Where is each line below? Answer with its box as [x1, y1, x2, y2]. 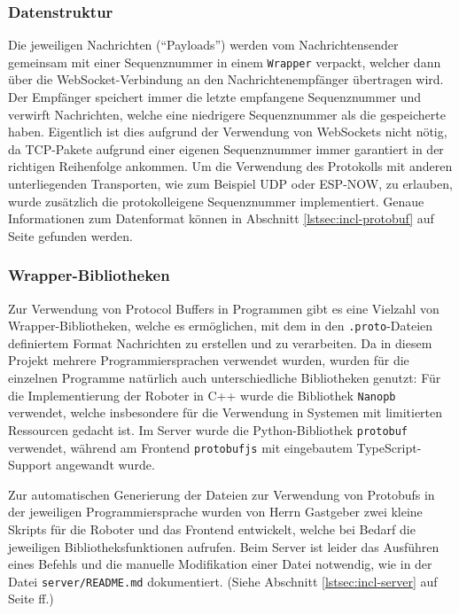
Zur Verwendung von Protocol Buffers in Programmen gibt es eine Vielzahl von [8, 299, 440, 317]
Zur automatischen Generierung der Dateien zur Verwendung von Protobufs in [8, 485, 435, 503]
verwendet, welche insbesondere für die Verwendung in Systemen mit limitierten [8, 403, 443, 422]
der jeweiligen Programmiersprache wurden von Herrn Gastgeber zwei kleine [8, 502, 423, 521]
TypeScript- [356, 438, 422, 456]
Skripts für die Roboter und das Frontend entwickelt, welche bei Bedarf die [8, 520, 416, 538]
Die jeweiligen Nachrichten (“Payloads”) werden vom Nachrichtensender [8, 35, 399, 54]
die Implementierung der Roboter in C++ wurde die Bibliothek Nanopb [8, 385, 396, 404]
